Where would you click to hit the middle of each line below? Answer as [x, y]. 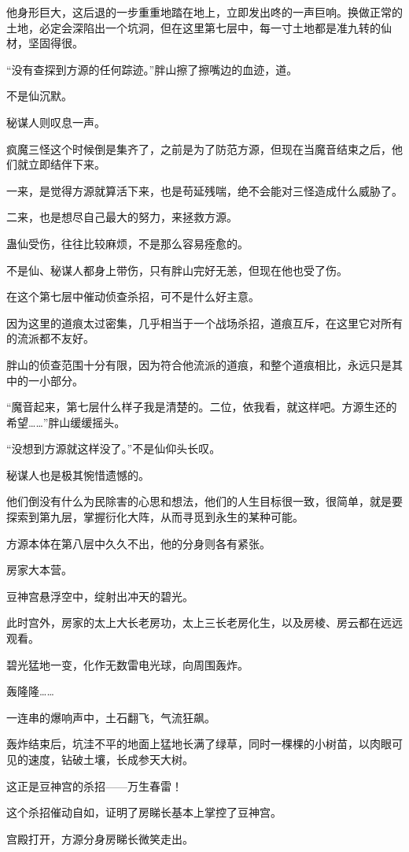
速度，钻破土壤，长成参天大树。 [111, 759]
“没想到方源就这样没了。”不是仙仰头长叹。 [114, 448]
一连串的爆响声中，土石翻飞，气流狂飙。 [111, 717]
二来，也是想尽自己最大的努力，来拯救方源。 [122, 217]
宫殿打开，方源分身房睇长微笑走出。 [100, 838]
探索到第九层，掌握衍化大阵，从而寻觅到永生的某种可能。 [155, 517]
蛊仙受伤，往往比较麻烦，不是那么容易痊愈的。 [127, 243]
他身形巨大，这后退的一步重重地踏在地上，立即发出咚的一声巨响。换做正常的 [204, 12]
